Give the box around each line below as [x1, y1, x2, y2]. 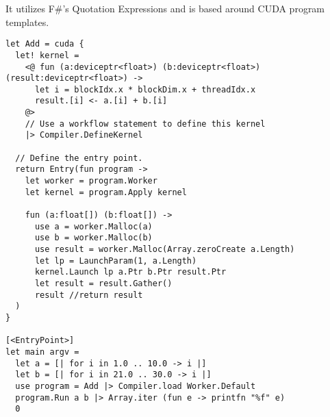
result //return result [34, 290, 143, 300]
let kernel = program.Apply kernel [25, 187, 187, 197]
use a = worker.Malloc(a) [34, 221, 153, 231]
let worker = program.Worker [25, 176, 157, 186]
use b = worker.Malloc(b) [34, 233, 153, 243]
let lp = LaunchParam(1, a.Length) [34, 255, 197, 266]
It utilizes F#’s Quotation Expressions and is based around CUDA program [5, 1, 325, 15]
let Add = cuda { [5, 39, 84, 49]
